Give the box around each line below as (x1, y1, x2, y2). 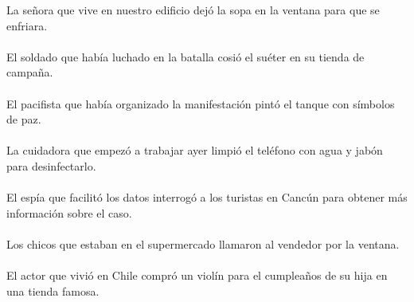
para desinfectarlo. (6, 157, 96, 174)
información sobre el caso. (6, 204, 132, 221)
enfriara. (6, 17, 48, 33)
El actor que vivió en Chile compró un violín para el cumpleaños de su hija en (6, 267, 388, 284)
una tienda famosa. (6, 282, 100, 299)
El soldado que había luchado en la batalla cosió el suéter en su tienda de (6, 48, 365, 65)
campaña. (6, 64, 53, 80)
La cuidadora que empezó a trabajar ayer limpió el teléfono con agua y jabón (6, 142, 383, 159)
